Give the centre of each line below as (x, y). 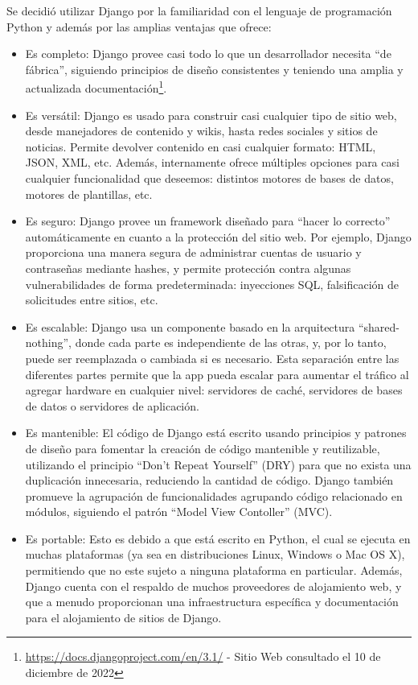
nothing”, (48, 342)
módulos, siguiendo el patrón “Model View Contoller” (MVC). (179, 512)
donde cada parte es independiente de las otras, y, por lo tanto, (231, 342)
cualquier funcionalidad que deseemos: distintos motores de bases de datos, (209, 178)
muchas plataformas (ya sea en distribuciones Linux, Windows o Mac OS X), (215, 554)
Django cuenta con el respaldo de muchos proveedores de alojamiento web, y (213, 586)
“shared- (379, 326)
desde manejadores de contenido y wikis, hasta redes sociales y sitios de (201, 131)
